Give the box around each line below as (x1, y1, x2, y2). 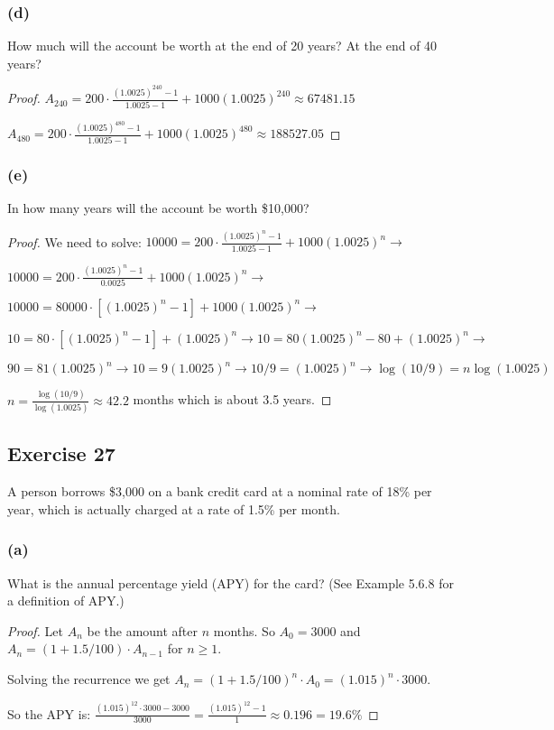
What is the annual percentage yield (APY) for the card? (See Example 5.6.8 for (7, 573, 454, 592)
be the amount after (87, 621, 199, 640)
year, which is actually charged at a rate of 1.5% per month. (7, 499, 340, 518)
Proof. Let (7, 621, 63, 640)
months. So (213, 621, 275, 640)
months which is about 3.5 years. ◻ (133, 390, 332, 409)
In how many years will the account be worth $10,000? (7, 199, 309, 217)
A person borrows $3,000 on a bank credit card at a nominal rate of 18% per (7, 482, 432, 501)
